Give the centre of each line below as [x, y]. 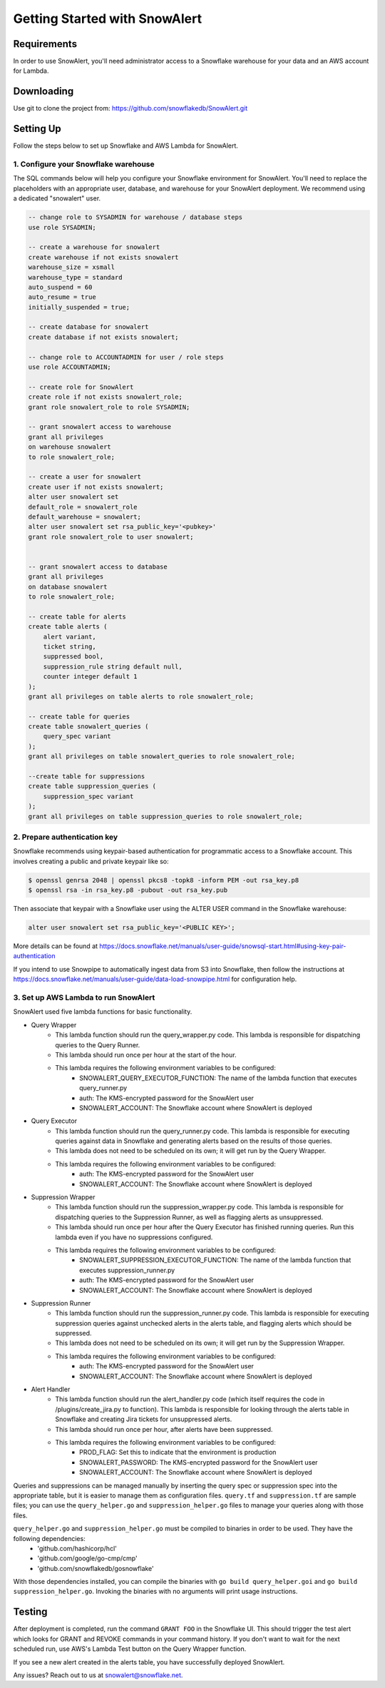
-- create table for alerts [77, 616]
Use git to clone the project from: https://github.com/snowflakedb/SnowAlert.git [130, 108]
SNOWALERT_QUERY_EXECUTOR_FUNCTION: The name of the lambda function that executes [218, 1078]
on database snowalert [68, 586]
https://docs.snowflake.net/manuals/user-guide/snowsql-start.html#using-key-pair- [223, 946]
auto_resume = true [62, 297]
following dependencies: [49, 1538]
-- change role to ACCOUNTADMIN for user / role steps [126, 357]
